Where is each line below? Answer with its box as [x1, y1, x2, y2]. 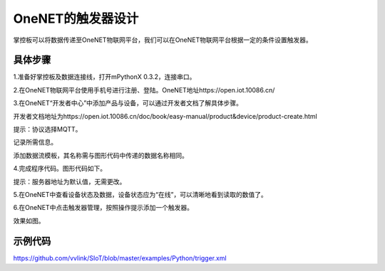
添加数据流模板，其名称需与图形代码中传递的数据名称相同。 [13, 151, 188, 159]
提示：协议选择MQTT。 [13, 125, 82, 134]
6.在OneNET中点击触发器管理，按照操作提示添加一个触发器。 [13, 203, 194, 212]
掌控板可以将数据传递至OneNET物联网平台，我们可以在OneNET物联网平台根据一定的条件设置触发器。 [13, 36, 313, 44]
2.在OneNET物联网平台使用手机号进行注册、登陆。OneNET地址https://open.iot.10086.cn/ [13, 85, 275, 94]
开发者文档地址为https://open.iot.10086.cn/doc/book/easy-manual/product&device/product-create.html [13, 112, 317, 120]
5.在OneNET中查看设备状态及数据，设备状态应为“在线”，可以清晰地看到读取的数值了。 [13, 190, 267, 198]
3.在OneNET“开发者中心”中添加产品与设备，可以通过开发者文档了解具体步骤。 [13, 99, 242, 107]
